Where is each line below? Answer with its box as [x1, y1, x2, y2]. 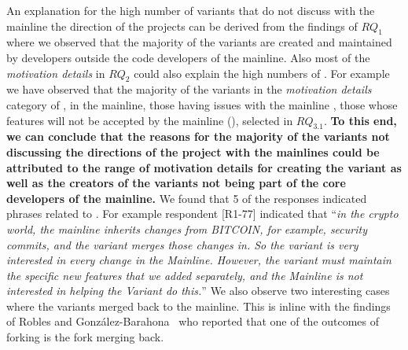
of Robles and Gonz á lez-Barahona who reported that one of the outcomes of [6, 313, 380, 330]
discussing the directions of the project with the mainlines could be [6, 143, 380, 160]
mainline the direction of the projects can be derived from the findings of [6, 17, 358, 34]
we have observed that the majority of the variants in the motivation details [6, 81, 372, 98]
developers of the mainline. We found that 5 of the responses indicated [6, 190, 367, 206]
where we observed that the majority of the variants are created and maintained [6, 34, 392, 50]
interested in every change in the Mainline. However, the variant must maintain [6, 252, 391, 268]
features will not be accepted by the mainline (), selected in [6, 112, 293, 128]
